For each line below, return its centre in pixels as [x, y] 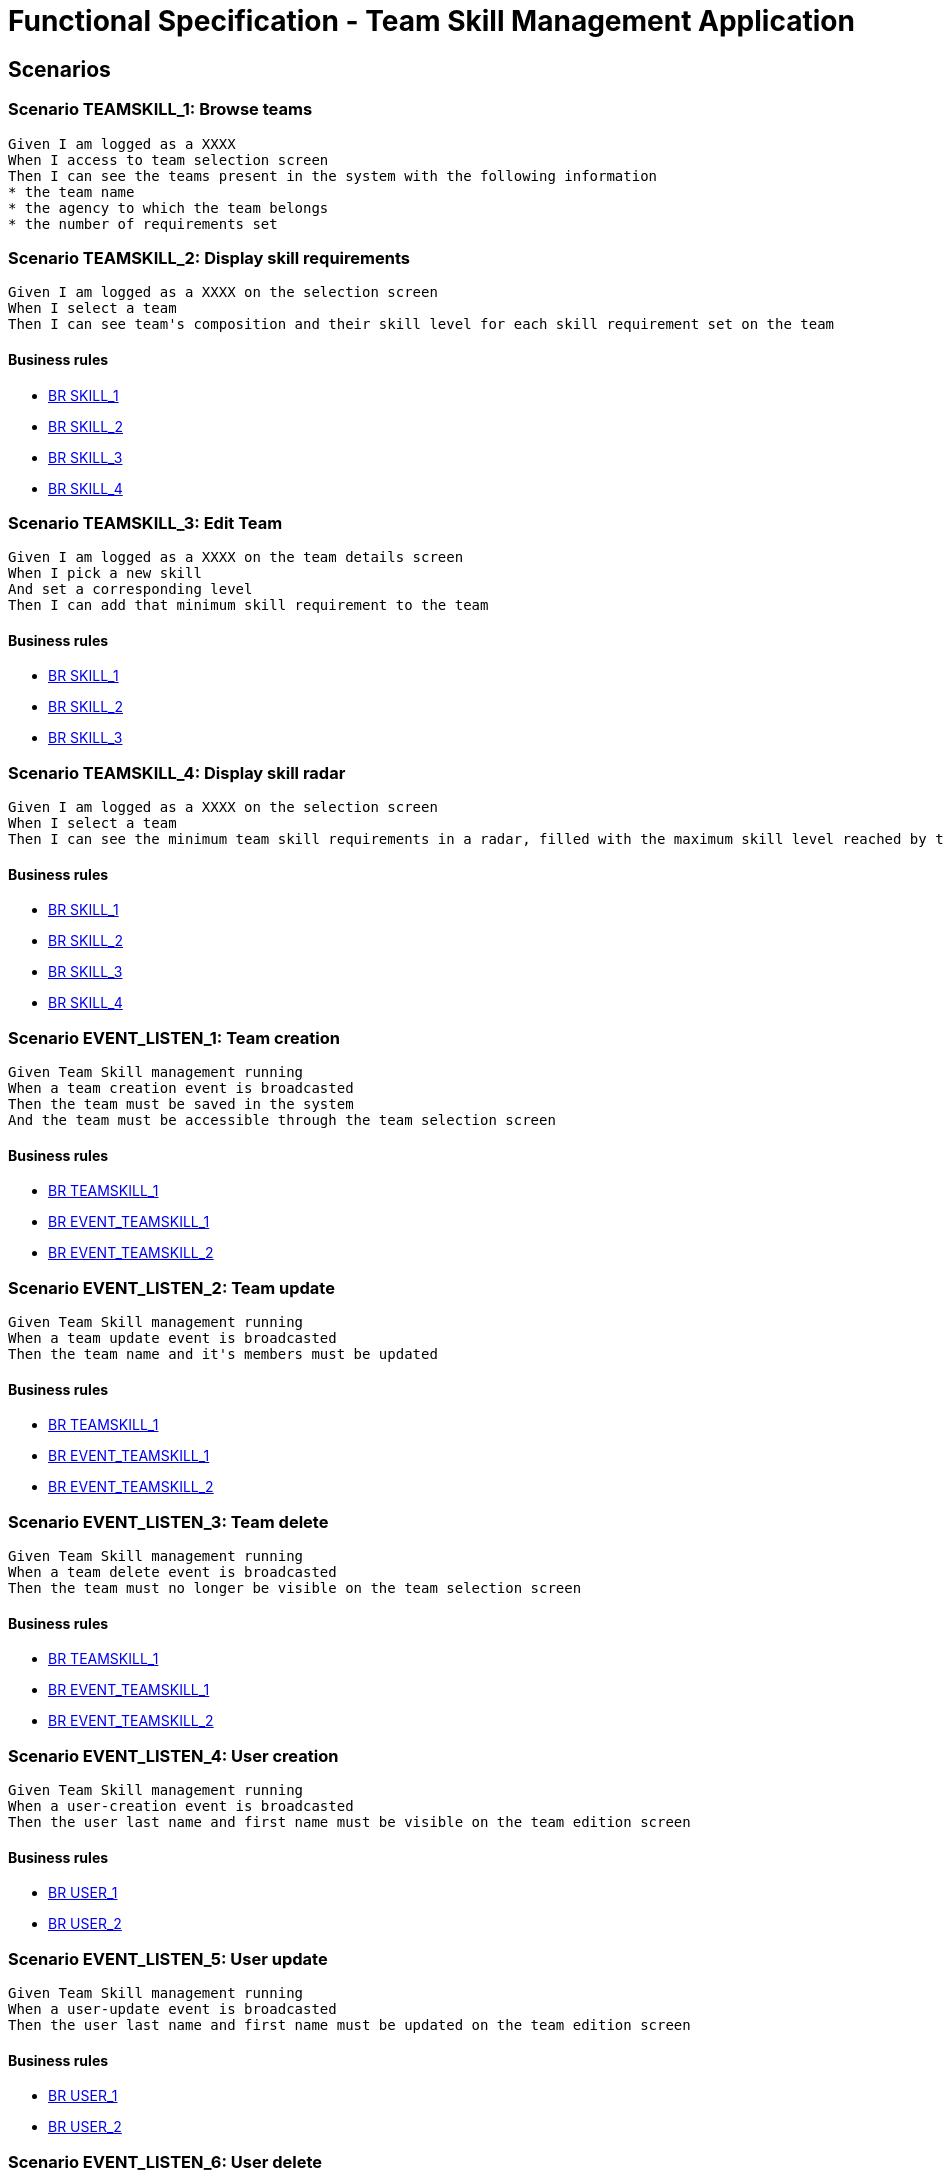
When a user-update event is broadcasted [172, 2009]
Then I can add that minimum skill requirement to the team [248, 605]
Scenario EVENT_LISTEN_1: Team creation [174, 1037]
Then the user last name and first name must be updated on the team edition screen [349, 2025]
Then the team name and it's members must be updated [223, 1354]
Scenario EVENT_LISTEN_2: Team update [171, 1287]
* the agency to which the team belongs [168, 207]
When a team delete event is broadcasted [172, 1572]
